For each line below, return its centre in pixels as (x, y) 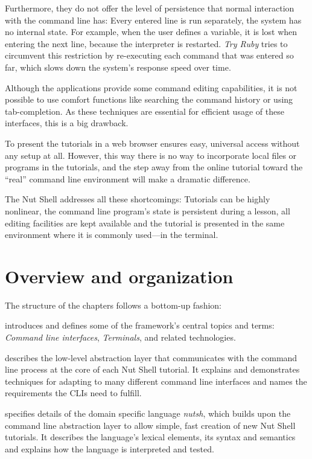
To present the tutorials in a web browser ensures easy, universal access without (152, 143)
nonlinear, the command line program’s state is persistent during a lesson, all (148, 210)
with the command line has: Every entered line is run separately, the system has (153, 20)
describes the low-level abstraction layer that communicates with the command (151, 357)
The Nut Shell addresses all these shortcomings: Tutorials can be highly (138, 199)
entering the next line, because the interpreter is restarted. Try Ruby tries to (146, 43)
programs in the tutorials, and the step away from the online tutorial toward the (154, 167)
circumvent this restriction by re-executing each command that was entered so (149, 55)
